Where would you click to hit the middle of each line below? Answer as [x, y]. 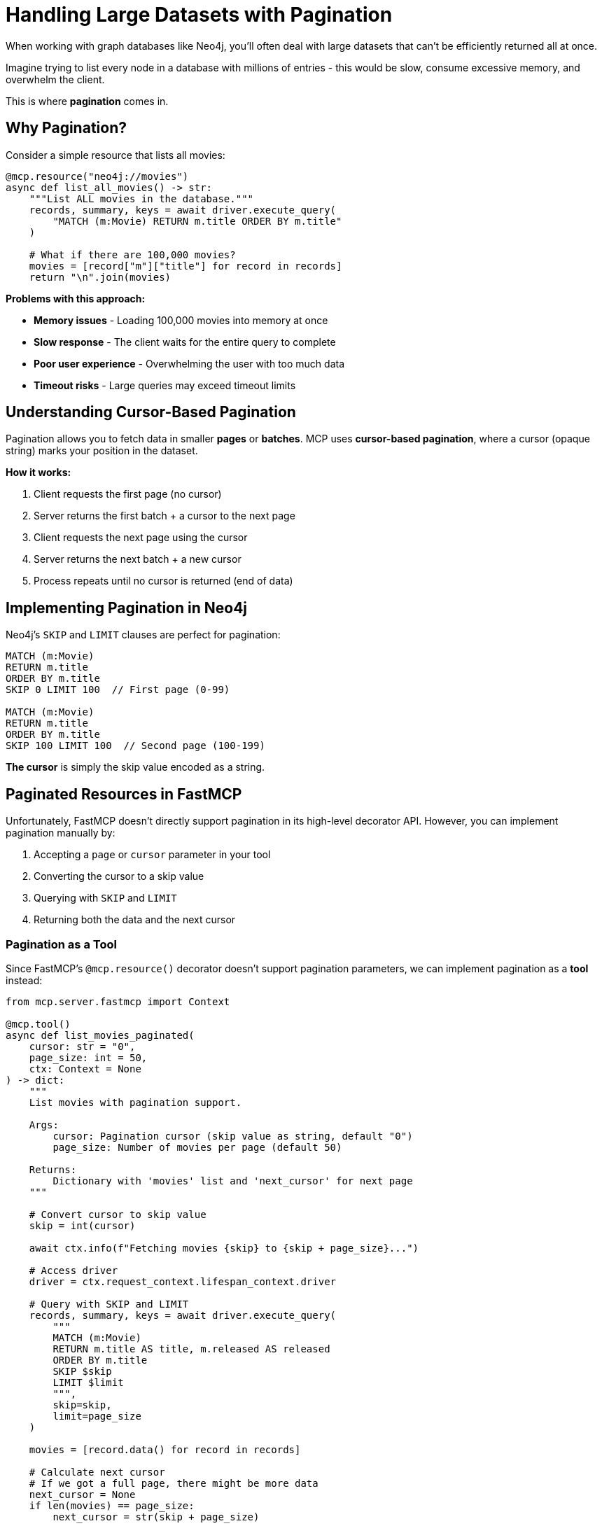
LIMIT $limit [88, 1382]
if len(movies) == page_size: [112, 1505]
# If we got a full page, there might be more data [174, 1483]
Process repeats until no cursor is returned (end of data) [163, 581]
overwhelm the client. [55, 79]
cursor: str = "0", [82, 1046]
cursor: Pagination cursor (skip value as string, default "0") [233, 1136]
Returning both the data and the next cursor [135, 920]
